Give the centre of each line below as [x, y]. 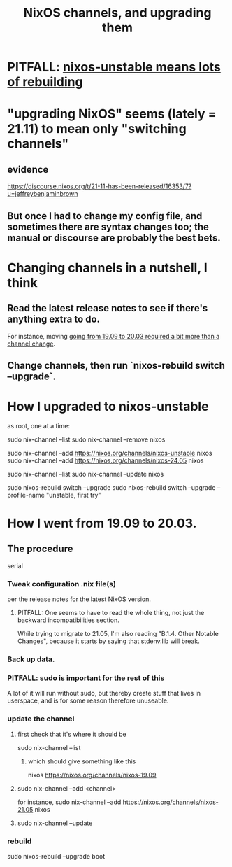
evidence [28, 169]
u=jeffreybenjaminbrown [43, 194]
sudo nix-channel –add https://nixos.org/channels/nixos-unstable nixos [110, 453]
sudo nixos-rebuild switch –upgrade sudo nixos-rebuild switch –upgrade [111, 487]
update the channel [41, 719]
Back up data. [31, 659]
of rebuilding [45, 82]
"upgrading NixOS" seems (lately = [112, 114]
